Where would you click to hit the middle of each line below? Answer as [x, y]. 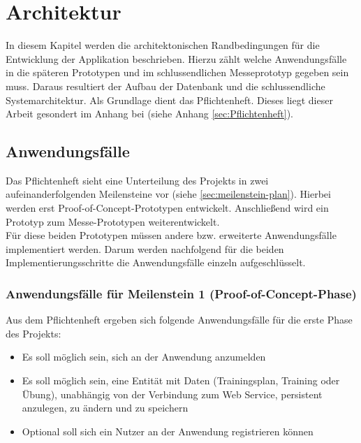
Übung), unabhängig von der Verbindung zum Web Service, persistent [172, 394]
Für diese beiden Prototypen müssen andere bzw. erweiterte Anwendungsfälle [171, 235]
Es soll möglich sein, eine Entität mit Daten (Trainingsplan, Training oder [181, 380]
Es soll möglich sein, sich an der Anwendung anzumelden [144, 357]
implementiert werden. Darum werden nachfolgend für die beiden [145, 248]
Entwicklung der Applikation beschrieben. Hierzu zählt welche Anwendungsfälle [176, 58]
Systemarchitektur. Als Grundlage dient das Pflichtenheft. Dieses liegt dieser [169, 100]
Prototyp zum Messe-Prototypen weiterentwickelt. [113, 221]
